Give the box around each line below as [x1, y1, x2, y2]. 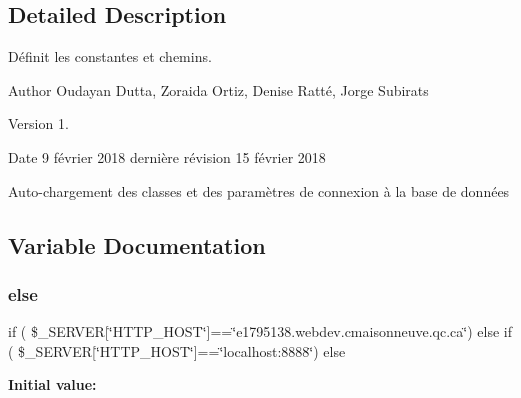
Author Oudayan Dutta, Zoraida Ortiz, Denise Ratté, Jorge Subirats [8, 79, 429, 100]
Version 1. [8, 113, 69, 134]
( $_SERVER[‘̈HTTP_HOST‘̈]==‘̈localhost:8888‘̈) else [8, 340, 346, 361]
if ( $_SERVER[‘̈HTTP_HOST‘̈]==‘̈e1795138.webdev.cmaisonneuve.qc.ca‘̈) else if [8, 321, 512, 342]
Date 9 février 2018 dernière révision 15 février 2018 [8, 146, 326, 167]
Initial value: [8, 374, 97, 395]
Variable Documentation [8, 229, 266, 260]
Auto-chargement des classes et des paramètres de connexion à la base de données [8, 180, 510, 201]
